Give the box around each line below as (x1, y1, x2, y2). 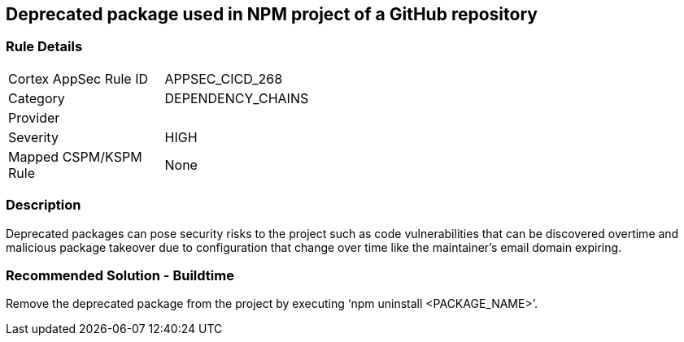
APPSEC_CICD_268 (164, 70, 283, 87)
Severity (8, 128, 59, 145)
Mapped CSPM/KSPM (8, 148, 142, 165)
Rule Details (6, 38, 83, 55)
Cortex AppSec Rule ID (8, 70, 149, 87)
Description (6, 197, 81, 214)
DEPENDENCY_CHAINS (164, 89, 309, 106)
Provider (8, 109, 60, 126)
